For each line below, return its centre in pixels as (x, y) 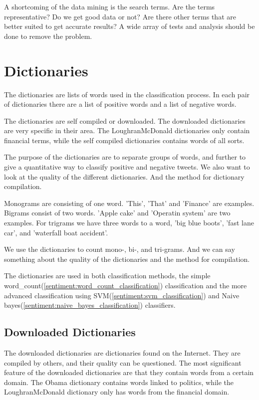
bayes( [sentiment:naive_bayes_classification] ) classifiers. (90, 305)
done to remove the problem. (48, 36)
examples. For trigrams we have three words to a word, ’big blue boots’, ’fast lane (129, 223)
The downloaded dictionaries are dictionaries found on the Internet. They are (122, 352)
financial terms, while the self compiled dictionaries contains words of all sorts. (124, 140)
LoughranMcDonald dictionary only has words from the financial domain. (117, 392)
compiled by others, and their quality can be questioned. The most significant (123, 362)
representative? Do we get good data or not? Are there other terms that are (120, 16)
